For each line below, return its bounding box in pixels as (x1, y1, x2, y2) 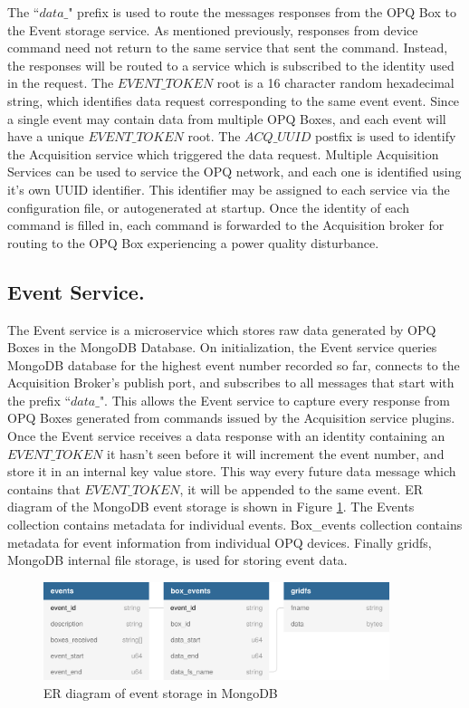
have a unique (7, 127, 84, 146)
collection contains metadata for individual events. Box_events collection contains (7, 515, 463, 534)
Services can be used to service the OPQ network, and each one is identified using (7, 162, 462, 181)
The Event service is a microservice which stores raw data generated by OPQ (7, 320, 436, 339)
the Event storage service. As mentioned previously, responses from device (7, 20, 418, 39)
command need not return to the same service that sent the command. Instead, (7, 38, 448, 57)
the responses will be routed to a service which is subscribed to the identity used (7, 55, 455, 74)
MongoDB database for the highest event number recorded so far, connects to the (7, 355, 460, 374)
